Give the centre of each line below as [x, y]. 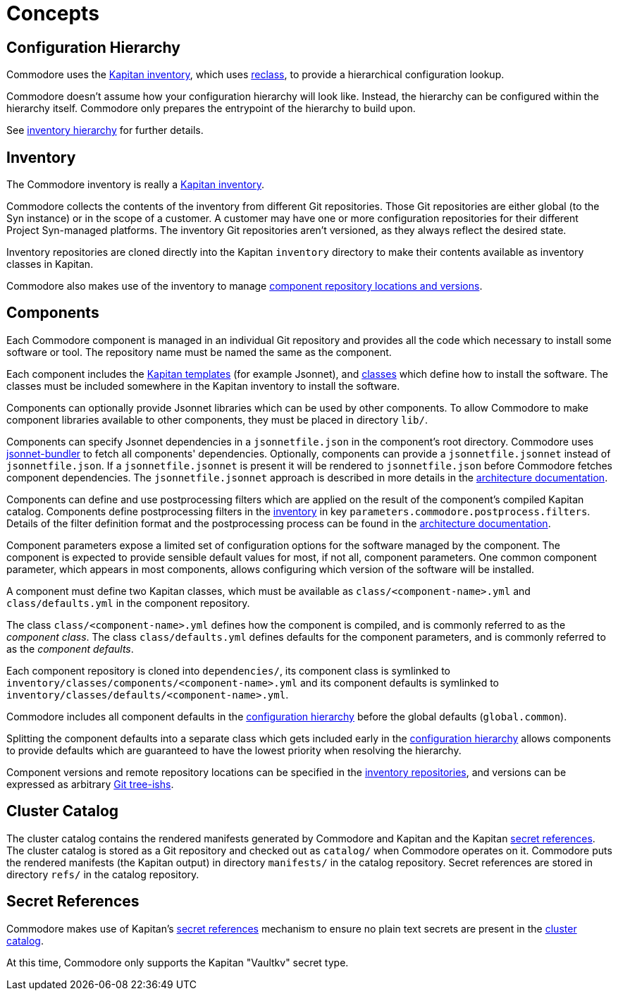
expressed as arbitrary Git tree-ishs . [90, 784]
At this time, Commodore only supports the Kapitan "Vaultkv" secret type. [178, 962]
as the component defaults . [70, 648]
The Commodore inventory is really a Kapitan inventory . [136, 185]
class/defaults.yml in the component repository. [128, 603]
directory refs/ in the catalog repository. [103, 874]
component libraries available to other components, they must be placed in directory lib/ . [217, 419]
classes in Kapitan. [50, 264]
